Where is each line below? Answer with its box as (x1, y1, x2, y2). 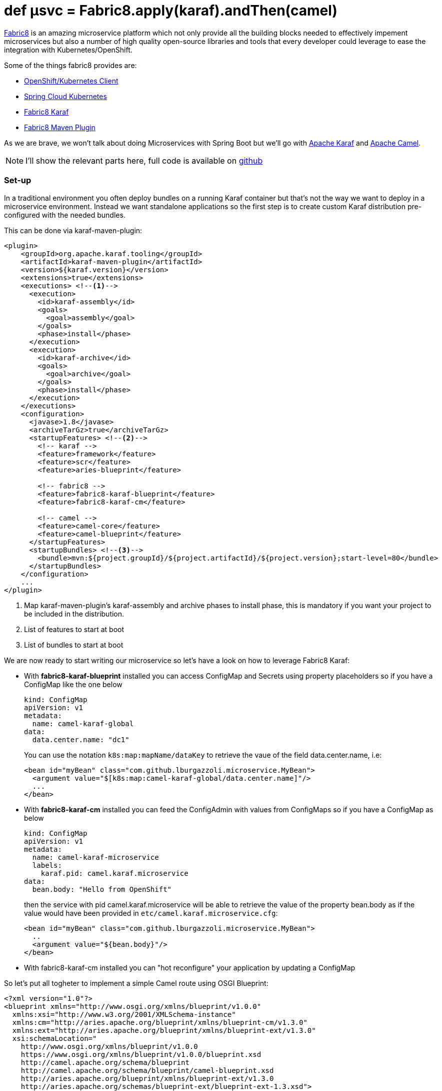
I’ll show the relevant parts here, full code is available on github (25, 155, 263, 166)
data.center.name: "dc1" (32, 735, 129, 744)
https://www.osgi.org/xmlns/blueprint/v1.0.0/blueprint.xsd (20, 1050, 261, 1058)
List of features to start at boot (24, 625, 124, 634)
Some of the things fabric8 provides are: (4, 61, 137, 70)
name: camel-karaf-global (32, 719, 134, 728)
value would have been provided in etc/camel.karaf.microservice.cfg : (24, 908, 278, 917)
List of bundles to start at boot (24, 640, 123, 649)
